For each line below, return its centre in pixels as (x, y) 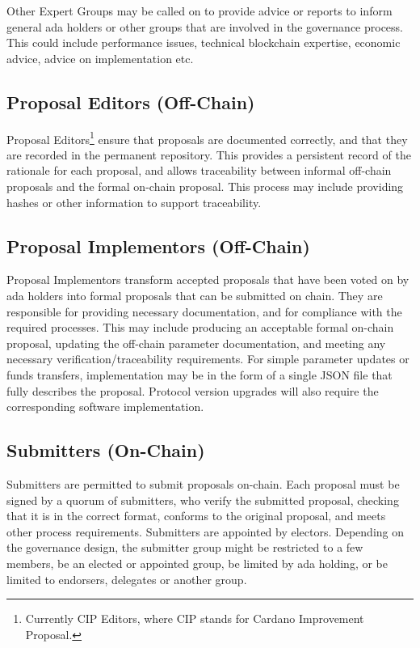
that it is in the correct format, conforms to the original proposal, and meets (196, 516)
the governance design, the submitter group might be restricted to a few (185, 547)
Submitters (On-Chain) (106, 450)
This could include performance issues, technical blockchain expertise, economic (204, 42)
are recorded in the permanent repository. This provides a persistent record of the (209, 154)
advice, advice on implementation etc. (100, 58)
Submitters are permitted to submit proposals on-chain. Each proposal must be (203, 483)
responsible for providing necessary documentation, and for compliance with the (204, 311)
